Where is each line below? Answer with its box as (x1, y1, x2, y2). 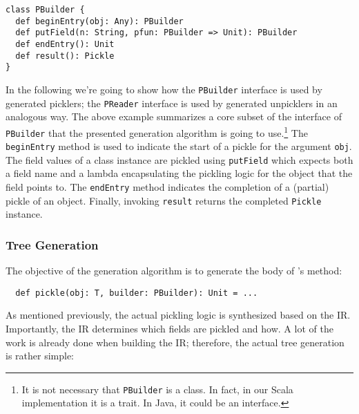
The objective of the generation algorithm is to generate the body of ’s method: (6, 263, 342, 278)
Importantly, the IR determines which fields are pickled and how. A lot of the (6, 321, 333, 336)
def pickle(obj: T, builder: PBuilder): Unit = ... (15, 288, 258, 298)
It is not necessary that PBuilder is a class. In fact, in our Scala (21, 382, 293, 396)
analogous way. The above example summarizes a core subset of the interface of (6, 109, 342, 124)
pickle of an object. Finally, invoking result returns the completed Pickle (6, 193, 322, 207)
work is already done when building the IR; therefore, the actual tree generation (6, 335, 345, 349)
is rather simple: (6, 348, 75, 363)
